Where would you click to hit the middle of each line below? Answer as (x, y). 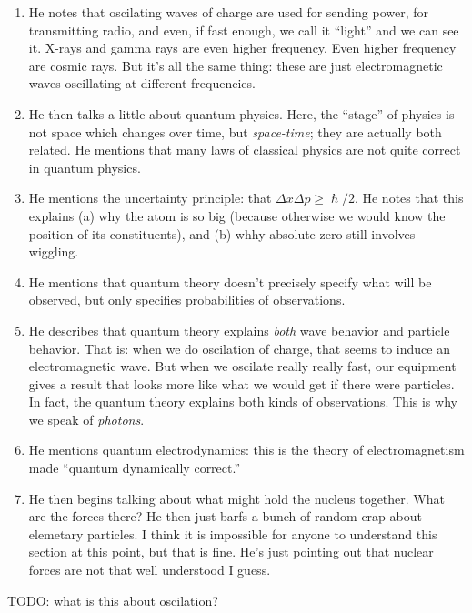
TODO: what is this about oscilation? (113, 600)
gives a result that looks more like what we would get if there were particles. (241, 383)
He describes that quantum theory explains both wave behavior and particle (239, 330)
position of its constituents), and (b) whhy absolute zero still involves (222, 233)
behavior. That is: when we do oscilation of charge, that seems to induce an (239, 348)
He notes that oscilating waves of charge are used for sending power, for (229, 12)
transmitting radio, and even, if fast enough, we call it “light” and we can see (244, 30)
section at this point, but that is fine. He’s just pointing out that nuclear (231, 552)
